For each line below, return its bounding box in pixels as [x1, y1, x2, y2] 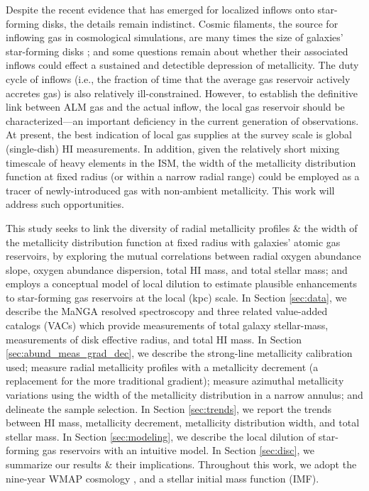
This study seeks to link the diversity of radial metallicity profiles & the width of [6, 220, 358, 235]
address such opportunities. [6, 197, 124, 211]
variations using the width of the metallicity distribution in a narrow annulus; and [6, 387, 363, 402]
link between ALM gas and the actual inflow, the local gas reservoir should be [6, 99, 345, 114]
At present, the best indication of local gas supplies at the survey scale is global [6, 127, 352, 142]
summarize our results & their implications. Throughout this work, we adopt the [6, 457, 357, 471]
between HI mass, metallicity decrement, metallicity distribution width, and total [6, 415, 360, 430]
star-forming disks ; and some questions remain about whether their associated [6, 43, 348, 58]
